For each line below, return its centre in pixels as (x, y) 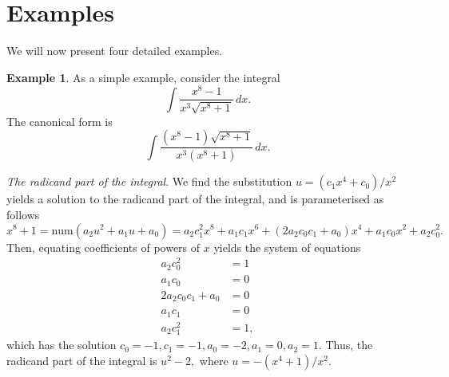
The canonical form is (60, 121)
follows (23, 214)
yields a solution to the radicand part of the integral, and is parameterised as (195, 199)
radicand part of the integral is (82, 360)
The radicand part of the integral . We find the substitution (149, 181)
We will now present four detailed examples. (115, 51)
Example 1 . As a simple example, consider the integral (143, 77)
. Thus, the (346, 345)
